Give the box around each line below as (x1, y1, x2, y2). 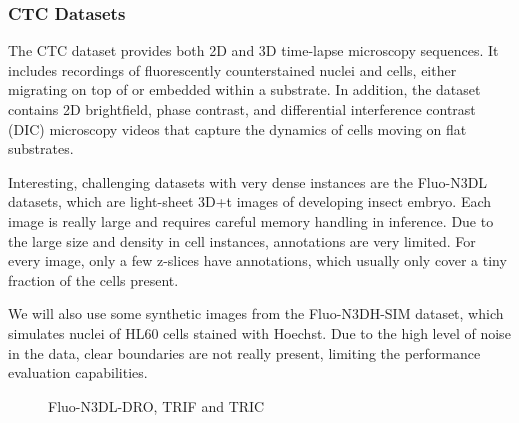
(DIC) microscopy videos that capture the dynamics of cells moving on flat (8, 118, 467, 139)
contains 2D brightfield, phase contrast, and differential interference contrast (8, 99, 476, 119)
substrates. (8, 138, 74, 159)
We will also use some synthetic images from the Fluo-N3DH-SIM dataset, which (8, 303, 504, 324)
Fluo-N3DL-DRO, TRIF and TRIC (48, 395, 265, 416)
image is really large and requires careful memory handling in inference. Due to (8, 210, 494, 231)
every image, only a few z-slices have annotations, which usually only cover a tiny (8, 250, 507, 271)
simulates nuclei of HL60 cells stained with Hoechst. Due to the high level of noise (8, 322, 511, 343)
